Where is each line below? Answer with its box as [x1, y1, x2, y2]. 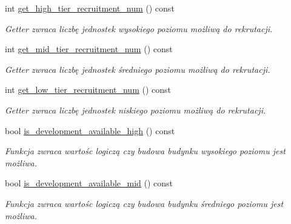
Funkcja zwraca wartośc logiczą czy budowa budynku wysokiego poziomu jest [5, 144, 286, 157]
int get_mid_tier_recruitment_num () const [5, 42, 173, 55]
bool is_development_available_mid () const [5, 177, 173, 189]
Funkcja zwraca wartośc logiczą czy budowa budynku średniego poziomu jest [5, 197, 284, 209]
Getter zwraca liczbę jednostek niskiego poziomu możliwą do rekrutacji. [5, 103, 266, 116]
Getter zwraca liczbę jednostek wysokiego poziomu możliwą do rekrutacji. [5, 22, 273, 35]
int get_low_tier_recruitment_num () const [5, 83, 171, 96]
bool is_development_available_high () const [5, 124, 175, 137]
